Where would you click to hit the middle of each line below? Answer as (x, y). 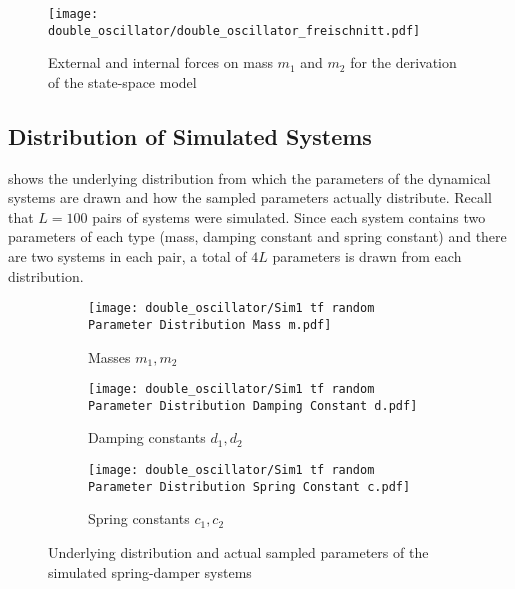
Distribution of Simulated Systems (190, 135)
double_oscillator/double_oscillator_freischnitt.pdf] (234, 30)
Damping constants (147, 437)
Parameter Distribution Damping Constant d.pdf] (253, 405)
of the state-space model (122, 81)
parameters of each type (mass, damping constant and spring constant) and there (257, 236)
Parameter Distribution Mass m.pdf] (210, 324)
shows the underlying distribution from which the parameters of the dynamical (249, 177)
